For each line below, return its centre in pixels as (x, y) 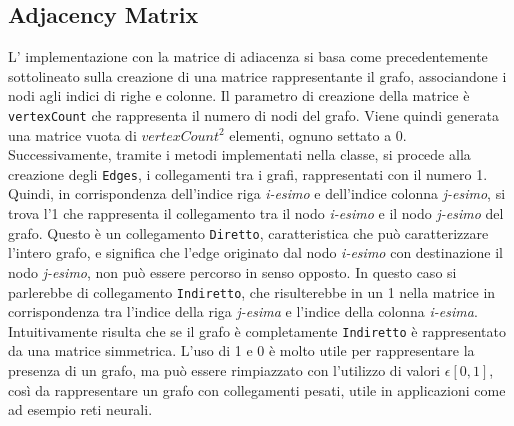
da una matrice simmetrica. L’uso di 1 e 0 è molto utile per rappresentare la (241, 350)
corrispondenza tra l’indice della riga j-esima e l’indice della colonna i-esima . (243, 311)
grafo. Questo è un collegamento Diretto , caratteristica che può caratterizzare (248, 232)
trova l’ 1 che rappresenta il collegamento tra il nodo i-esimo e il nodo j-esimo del (256, 213)
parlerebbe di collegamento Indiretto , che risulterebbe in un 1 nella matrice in (252, 291)
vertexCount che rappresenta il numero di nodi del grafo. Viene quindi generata (253, 114)
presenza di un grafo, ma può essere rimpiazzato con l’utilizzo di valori (224, 370)
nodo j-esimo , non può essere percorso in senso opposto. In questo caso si (232, 271)
